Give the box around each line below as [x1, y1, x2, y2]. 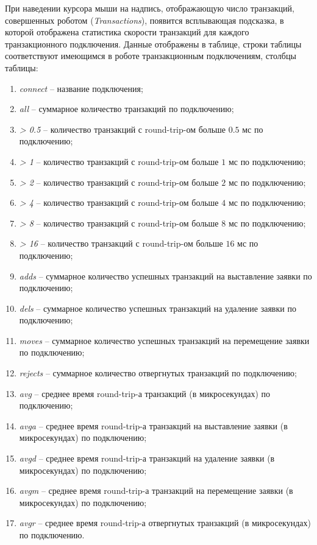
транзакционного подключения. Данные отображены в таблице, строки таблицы [5, 37, 302, 50]
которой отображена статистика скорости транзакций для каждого [5, 26, 249, 38]
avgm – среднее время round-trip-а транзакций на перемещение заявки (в [19, 484, 293, 497]
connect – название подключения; [19, 82, 143, 94]
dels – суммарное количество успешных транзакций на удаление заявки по [19, 301, 296, 314]
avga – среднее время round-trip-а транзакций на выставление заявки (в [19, 419, 288, 432]
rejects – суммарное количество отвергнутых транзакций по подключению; [19, 367, 297, 379]
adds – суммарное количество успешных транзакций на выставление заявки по [19, 269, 312, 282]
